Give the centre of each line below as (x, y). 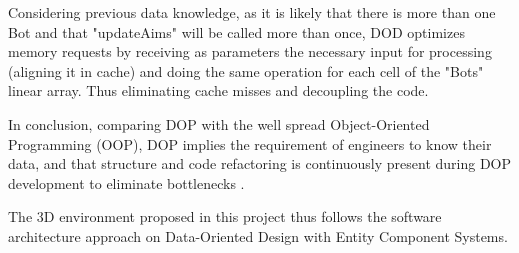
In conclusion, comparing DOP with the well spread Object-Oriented (219, 123)
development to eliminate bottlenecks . (126, 182)
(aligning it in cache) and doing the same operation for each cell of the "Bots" (246, 70)
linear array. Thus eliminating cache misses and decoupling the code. (218, 90)
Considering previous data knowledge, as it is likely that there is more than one (252, 12)
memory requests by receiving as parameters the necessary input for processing (250, 51)
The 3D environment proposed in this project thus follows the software (225, 216)
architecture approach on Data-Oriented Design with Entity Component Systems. (258, 235)
